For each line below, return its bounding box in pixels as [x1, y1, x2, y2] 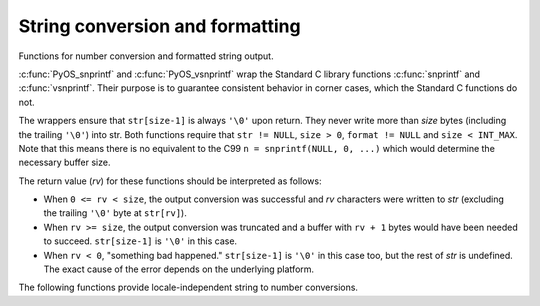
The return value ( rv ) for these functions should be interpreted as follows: [18, 175, 322, 187]
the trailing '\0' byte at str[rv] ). [43, 207, 187, 219]
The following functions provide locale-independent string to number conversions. [18, 281, 359, 294]
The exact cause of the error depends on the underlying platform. [43, 263, 315, 275]
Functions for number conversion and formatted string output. [18, 50, 274, 62]
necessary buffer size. [18, 156, 111, 169]
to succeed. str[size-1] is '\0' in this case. [43, 235, 238, 247]
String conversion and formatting [18, 15, 301, 37]
